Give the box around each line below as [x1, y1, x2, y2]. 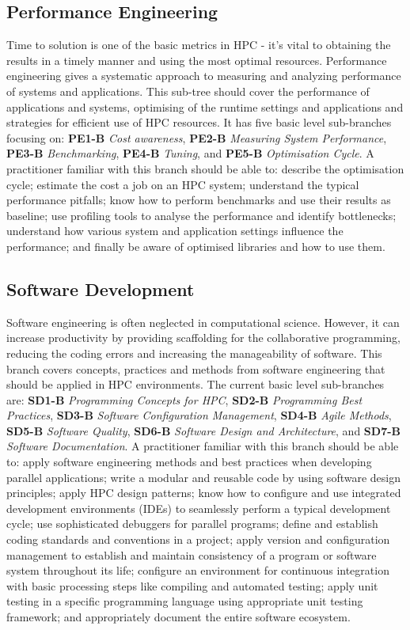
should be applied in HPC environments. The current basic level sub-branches [6, 376, 385, 393]
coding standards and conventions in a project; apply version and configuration [6, 531, 390, 548]
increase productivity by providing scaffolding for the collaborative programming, [6, 329, 401, 346]
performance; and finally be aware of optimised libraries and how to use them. [6, 237, 385, 254]
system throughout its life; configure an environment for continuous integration [6, 562, 389, 579]
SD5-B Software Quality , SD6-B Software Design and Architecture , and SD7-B [6, 422, 401, 438]
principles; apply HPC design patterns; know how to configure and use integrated [6, 484, 401, 501]
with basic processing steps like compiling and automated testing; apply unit [6, 577, 378, 594]
